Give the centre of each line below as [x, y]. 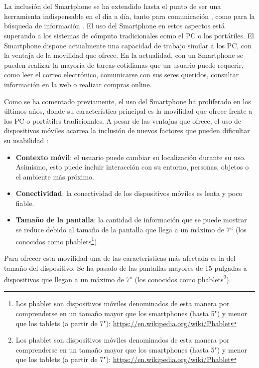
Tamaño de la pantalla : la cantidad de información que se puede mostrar [131, 220]
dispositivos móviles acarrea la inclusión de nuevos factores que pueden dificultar [127, 130]
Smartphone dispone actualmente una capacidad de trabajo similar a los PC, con [128, 45]
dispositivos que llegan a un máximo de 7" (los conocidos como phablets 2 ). [118, 278]
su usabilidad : [26, 140]
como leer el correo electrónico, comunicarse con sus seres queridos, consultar [122, 75]
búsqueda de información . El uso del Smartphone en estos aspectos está [114, 26]
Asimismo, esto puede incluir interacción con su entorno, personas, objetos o [132, 167]
